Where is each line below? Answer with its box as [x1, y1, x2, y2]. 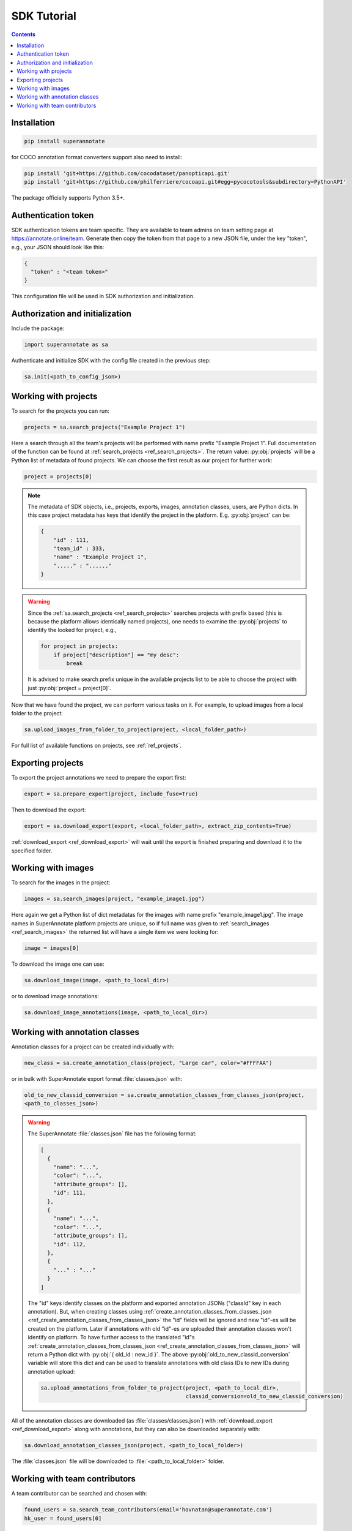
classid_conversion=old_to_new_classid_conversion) [185, 1393, 343, 1400]
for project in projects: [40, 643, 119, 650]
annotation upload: [28, 1367, 76, 1375]
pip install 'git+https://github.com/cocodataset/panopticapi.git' [24, 170, 231, 177]
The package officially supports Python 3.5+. [11, 194, 125, 201]
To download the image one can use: [11, 960, 105, 968]
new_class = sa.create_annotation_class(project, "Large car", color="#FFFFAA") [24, 1059, 273, 1066]
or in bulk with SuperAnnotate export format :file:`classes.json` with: [11, 1075, 183, 1082]
